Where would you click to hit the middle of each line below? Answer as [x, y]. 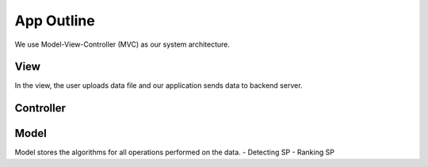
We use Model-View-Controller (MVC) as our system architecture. [122, 44]
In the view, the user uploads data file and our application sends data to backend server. [159, 85]
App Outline [55, 21]
